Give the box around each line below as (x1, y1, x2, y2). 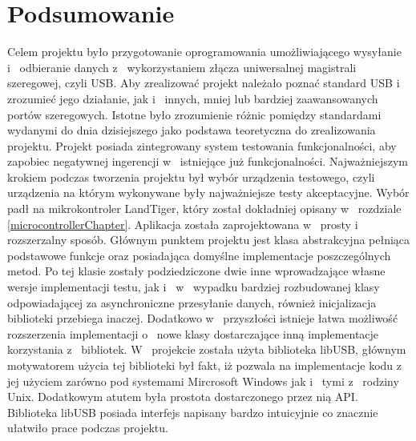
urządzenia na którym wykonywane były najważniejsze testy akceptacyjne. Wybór (7, 184, 410, 201)
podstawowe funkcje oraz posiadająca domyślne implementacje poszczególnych (7, 247, 391, 263)
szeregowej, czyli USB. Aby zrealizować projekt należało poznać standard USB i (7, 74, 400, 91)
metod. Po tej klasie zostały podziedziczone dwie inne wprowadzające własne (7, 263, 386, 279)
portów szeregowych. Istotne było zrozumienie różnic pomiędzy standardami (7, 106, 382, 122)
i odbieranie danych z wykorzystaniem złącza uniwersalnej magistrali (7, 58, 357, 75)
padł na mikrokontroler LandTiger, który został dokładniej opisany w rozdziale (7, 200, 402, 217)
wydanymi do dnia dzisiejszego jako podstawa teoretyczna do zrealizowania (7, 122, 376, 138)
